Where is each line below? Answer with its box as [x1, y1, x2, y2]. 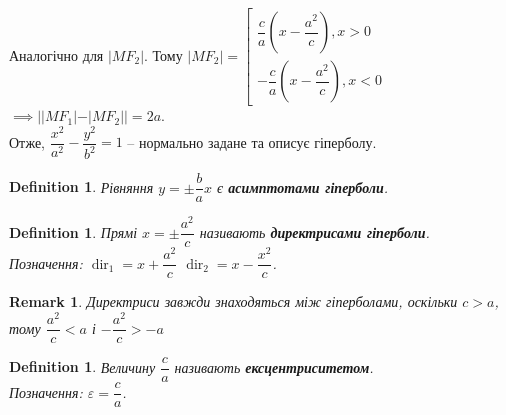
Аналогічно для [9, 44, 104, 65]
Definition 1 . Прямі [9, 221, 138, 242]
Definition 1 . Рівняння [9, 176, 154, 197]
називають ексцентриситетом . [174, 356, 374, 377]
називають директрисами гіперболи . [199, 221, 430, 242]
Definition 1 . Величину [9, 356, 156, 377]
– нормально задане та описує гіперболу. [127, 131, 377, 152]
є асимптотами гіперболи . [217, 176, 389, 197]
